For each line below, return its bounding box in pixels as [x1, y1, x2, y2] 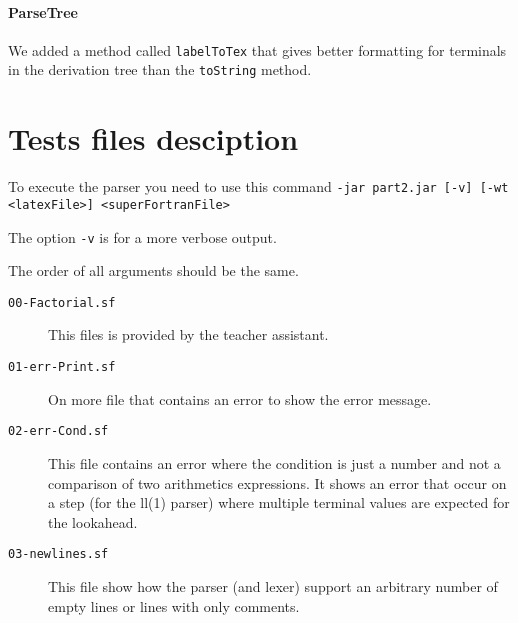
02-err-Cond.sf [8, 424, 109, 439]
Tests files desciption [8, 118, 299, 159]
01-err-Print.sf [8, 360, 116, 375]
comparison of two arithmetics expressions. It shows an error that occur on [48, 472, 507, 493]
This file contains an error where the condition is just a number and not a [48, 452, 501, 473]
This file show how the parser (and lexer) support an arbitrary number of [48, 575, 498, 596]
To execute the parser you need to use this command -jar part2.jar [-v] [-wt [8, 176, 509, 197]
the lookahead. [48, 511, 138, 532]
